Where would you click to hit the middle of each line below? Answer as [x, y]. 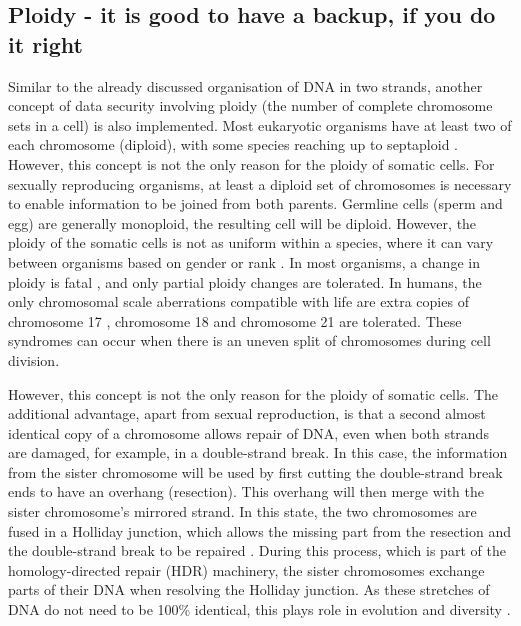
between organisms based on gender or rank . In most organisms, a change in [244, 261]
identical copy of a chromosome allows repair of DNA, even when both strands [248, 432]
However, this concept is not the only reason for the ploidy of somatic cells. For [251, 163]
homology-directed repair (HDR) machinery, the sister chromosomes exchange [246, 569]
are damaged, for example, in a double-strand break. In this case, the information [258, 452]
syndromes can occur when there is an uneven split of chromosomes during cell [249, 340]
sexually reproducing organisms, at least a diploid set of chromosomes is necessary [260, 183]
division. [34, 359]
